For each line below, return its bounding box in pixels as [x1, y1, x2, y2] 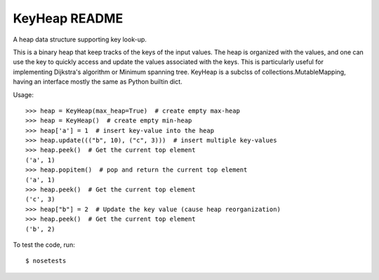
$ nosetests [25, 257, 67, 265]
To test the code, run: [13, 240, 75, 249]
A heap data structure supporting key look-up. [13, 35, 147, 44]
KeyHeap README [13, 11, 124, 26]
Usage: [13, 90, 34, 98]
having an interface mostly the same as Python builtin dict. [13, 77, 182, 86]
